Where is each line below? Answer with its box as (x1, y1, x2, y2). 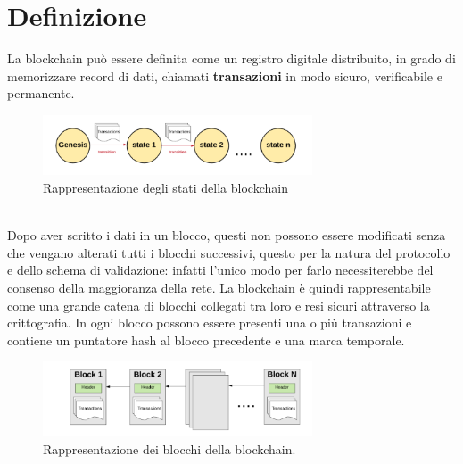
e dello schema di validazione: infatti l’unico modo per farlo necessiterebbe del (7, 261, 434, 279)
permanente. (7, 84, 75, 103)
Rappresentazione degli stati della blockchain (43, 178, 288, 196)
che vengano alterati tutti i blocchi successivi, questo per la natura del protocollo (7, 243, 451, 261)
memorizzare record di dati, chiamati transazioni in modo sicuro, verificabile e (7, 66, 442, 85)
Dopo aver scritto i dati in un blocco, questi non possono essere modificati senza (7, 226, 446, 244)
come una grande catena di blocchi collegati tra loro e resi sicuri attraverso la (7, 295, 430, 314)
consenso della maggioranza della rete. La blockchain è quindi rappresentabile (7, 278, 431, 296)
